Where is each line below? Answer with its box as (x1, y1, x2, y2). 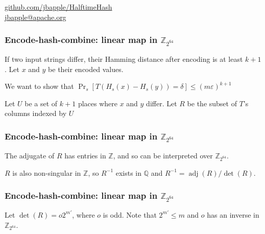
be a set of (25, 98, 58, 108)
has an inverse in (207, 209, 259, 220)
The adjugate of (5, 150, 55, 160)
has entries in (64, 150, 106, 160)
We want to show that (5, 81, 74, 91)
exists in (115, 167, 142, 178)
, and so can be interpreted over (113, 150, 213, 160)
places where (78, 98, 117, 108)
